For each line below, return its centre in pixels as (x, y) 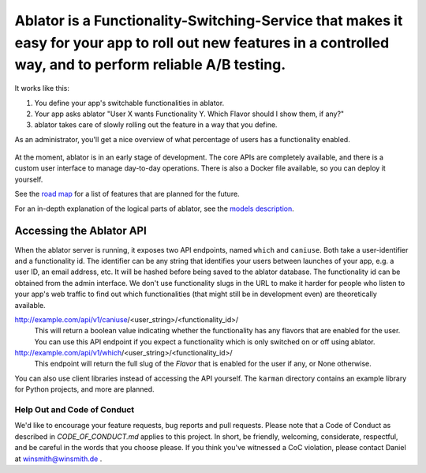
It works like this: (42, 88)
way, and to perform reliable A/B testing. (150, 65)
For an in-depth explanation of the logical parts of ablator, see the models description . (155, 208)
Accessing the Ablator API (81, 231)
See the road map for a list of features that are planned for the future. (127, 194)
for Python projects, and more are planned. (84, 389)
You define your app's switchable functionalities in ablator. (129, 103)
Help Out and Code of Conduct (75, 410)
